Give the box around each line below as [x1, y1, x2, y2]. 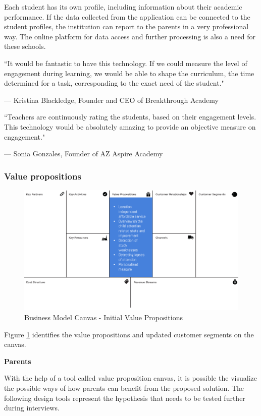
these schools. [4, 41, 46, 51]
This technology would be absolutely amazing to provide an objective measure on [4, 121, 256, 132]
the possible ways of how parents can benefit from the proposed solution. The [4, 383, 244, 393]
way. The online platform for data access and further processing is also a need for [4, 31, 256, 41]
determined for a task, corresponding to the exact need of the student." [4, 78, 224, 88]
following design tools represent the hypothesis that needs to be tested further [4, 392, 245, 403]
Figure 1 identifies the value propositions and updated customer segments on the [4, 329, 254, 339]
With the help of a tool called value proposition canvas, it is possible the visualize [4, 373, 257, 383]
